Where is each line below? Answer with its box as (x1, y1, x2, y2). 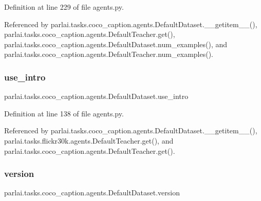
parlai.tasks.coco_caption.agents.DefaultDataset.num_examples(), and (4, 38, 228, 49)
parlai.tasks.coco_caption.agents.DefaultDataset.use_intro (4, 91, 189, 102)
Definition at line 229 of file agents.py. (4, 2, 124, 12)
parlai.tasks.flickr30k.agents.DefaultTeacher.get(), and (4, 135, 174, 146)
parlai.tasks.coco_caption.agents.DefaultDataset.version (4, 187, 180, 198)
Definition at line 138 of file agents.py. (4, 108, 124, 118)
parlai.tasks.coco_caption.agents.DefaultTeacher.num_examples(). (4, 49, 213, 59)
